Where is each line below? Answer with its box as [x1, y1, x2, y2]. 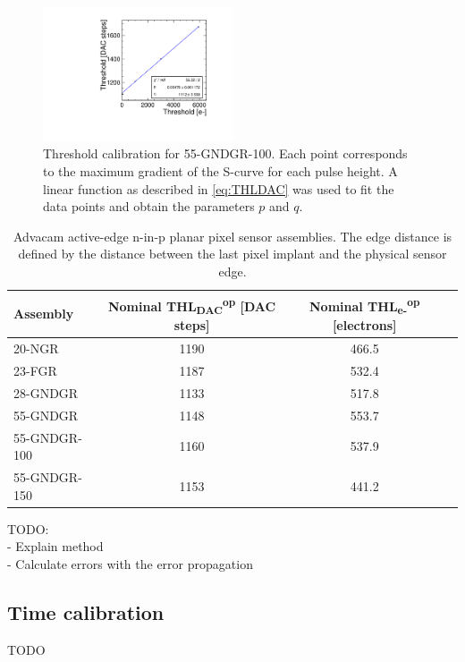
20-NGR [13, 339, 59, 358]
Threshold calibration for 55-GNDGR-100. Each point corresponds [43, 144, 408, 163]
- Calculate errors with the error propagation [7, 554, 253, 573]
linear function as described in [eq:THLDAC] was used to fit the [43, 179, 394, 198]
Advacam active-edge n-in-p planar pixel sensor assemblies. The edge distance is [13, 226, 452, 245]
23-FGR [13, 361, 57, 380]
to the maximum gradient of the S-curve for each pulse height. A [43, 162, 398, 181]
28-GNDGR [13, 383, 79, 402]
